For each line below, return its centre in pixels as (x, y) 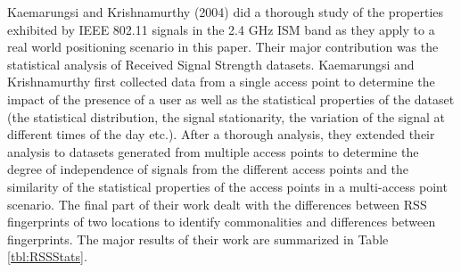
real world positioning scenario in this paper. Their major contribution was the (223, 47)
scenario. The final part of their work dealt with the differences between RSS (217, 204)
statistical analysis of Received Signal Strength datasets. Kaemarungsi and (211, 64)
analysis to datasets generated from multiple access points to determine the (213, 151)
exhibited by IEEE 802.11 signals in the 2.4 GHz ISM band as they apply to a (221, 29)
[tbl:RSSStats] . (47, 256)
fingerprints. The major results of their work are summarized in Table (198, 239)
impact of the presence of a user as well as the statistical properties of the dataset (231, 99)
